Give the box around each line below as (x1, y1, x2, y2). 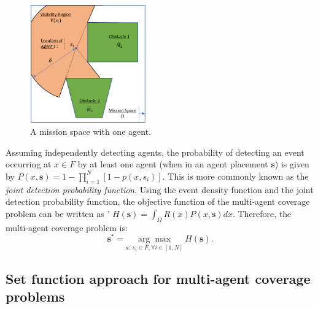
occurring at (6, 158, 52, 170)
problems (6, 287, 65, 306)
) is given (274, 158, 309, 170)
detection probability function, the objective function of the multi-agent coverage (6, 195, 310, 208)
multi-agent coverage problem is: (6, 221, 128, 234)
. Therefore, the (232, 207, 292, 219)
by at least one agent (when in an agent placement (77, 158, 268, 170)
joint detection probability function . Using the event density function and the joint (6, 183, 314, 196)
